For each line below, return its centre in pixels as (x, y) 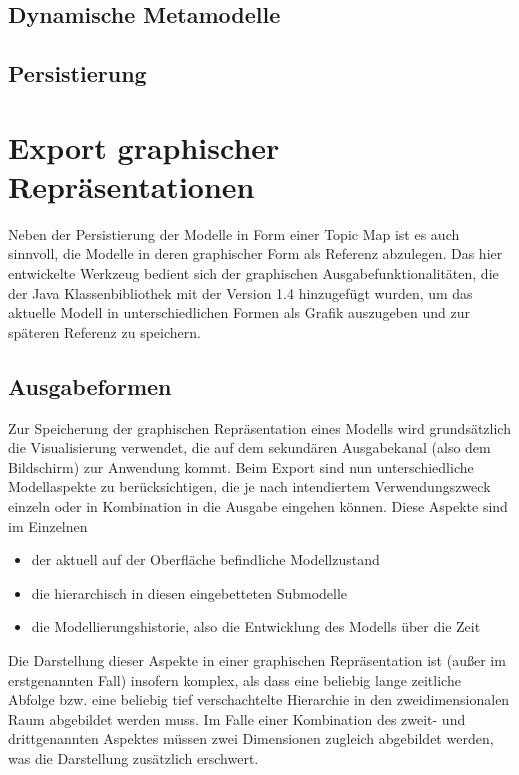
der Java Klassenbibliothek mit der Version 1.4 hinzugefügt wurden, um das (240, 292)
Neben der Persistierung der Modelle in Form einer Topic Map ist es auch (234, 233)
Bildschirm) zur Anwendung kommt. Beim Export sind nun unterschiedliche (241, 466)
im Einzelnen (48, 525)
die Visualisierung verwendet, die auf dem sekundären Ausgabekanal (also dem (249, 447)
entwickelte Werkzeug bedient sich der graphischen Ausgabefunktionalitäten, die (253, 273)
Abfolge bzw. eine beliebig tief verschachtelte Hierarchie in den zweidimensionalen (259, 699)
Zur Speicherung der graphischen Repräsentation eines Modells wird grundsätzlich (259, 427)
